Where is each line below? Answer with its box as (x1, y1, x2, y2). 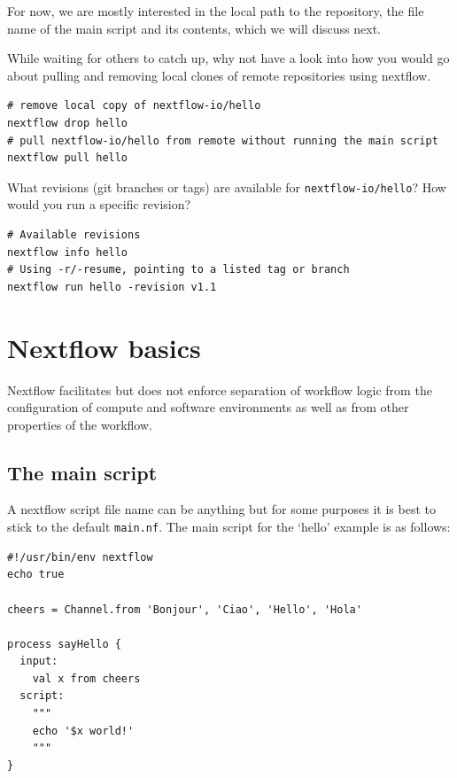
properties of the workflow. (7, 415, 152, 433)
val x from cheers (32, 672, 141, 685)
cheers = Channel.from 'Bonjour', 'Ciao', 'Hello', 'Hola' (7, 603, 362, 616)
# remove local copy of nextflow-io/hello (7, 99, 261, 113)
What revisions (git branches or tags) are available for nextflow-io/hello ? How (7, 177, 446, 196)
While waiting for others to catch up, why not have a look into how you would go (7, 49, 450, 67)
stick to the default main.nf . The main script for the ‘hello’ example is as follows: (7, 517, 451, 536)
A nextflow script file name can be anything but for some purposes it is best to (7, 500, 436, 518)
